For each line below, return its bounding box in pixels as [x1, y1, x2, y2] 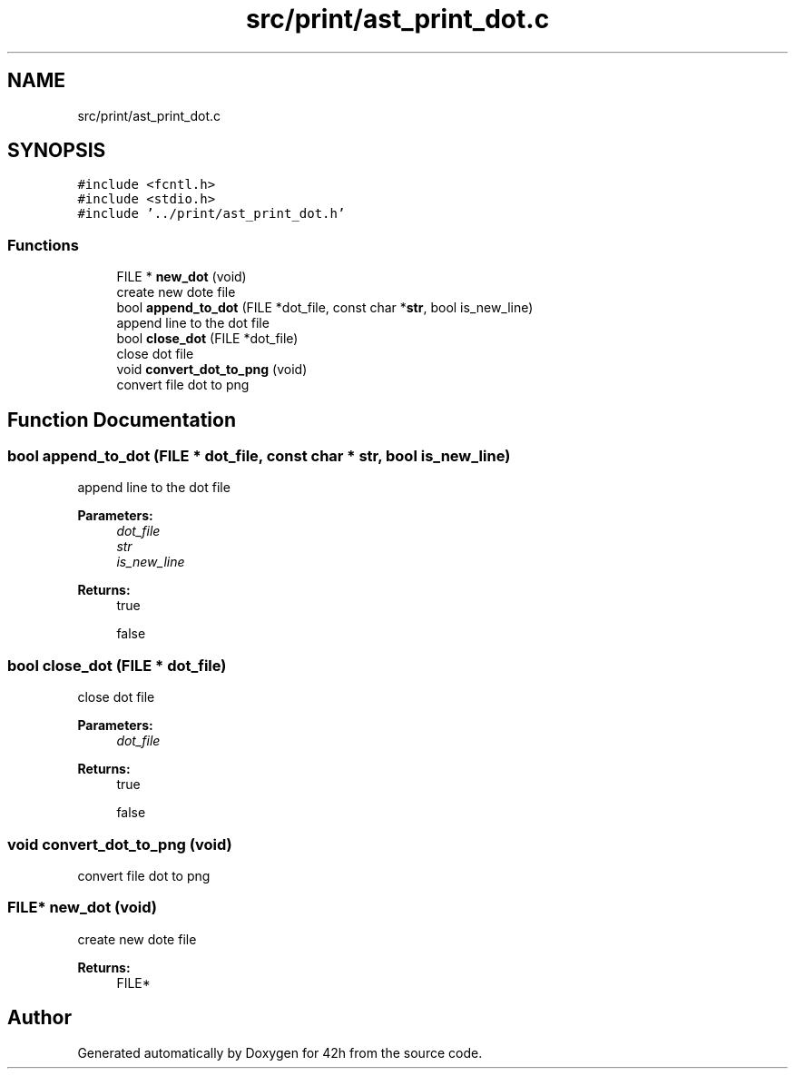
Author [7, 1006, 72, 1030]
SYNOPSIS [7, 139, 106, 163]
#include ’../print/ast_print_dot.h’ [77, 206, 346, 222]
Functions [7, 235, 79, 254]
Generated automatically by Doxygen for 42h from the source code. [77, 1044, 483, 1061]
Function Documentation [7, 408, 236, 431]
